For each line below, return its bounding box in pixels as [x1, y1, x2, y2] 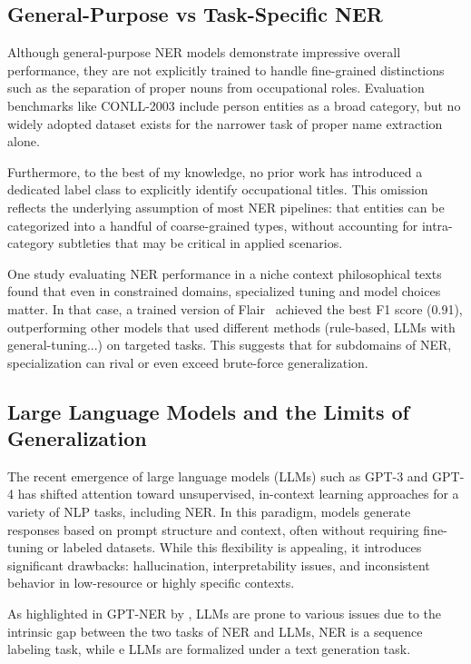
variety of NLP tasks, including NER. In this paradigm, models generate [7, 502, 411, 521]
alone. [7, 132, 40, 151]
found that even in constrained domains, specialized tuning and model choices [7, 282, 441, 301]
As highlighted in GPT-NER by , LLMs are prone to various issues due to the [7, 604, 442, 623]
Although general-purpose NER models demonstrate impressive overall [7, 43, 401, 62]
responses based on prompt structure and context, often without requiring [7, 520, 419, 539]
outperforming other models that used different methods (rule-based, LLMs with [7, 317, 456, 336]
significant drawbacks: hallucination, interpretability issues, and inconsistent [7, 555, 430, 574]
